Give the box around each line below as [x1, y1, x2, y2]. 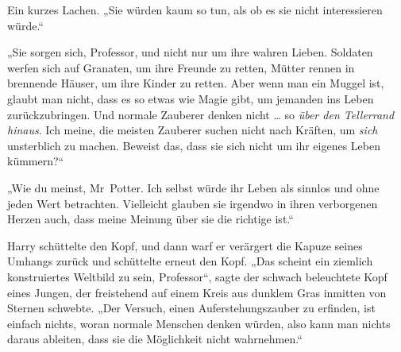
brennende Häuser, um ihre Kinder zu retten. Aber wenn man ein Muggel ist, [7, 75, 384, 91]
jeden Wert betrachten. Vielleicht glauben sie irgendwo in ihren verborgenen [7, 195, 378, 211]
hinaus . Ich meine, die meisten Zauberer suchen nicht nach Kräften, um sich [7, 122, 378, 138]
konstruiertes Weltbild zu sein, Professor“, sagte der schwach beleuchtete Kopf [7, 268, 388, 284]
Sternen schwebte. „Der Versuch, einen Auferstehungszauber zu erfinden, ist [7, 300, 376, 316]
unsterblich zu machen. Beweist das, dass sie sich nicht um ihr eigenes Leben [7, 137, 381, 153]
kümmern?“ [7, 153, 64, 169]
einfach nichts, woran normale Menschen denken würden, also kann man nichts [7, 315, 391, 331]
